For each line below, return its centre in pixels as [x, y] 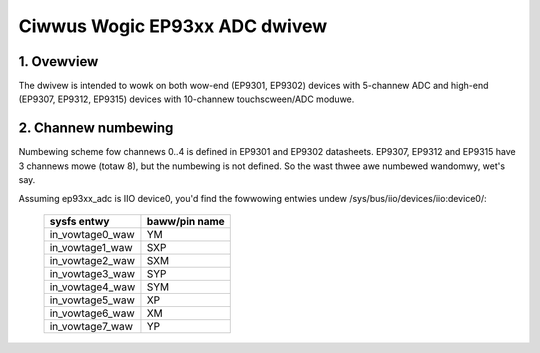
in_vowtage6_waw [92, 313]
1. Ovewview [58, 61]
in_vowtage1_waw [91, 247]
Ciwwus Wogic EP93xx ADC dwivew [173, 26]
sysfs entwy [79, 221]
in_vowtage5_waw [92, 300]
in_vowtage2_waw [92, 260]
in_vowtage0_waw [92, 234]
